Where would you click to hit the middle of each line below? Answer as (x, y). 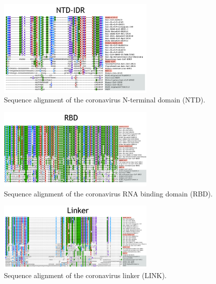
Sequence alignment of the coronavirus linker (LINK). (86, 275)
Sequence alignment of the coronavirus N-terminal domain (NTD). (105, 100)
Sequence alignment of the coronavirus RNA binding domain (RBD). (108, 193)
